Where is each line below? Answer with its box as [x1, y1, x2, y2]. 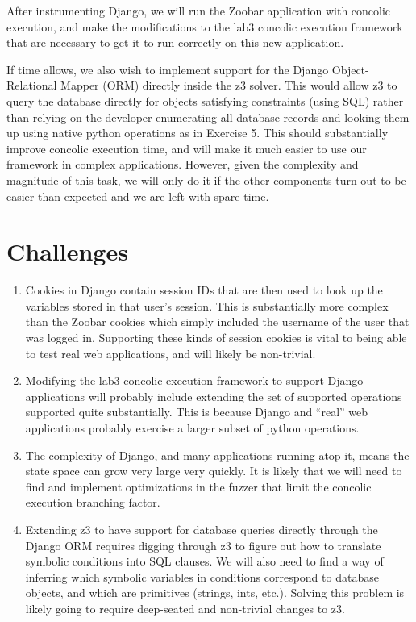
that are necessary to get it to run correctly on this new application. [6, 34, 344, 51]
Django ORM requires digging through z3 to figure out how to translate [25, 536, 381, 553]
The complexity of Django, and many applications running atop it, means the [25, 446, 410, 463]
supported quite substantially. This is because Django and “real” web [25, 403, 368, 420]
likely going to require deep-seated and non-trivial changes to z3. [25, 599, 345, 616]
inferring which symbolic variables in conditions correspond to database [25, 568, 379, 585]
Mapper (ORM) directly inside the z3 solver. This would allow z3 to [60, 77, 397, 94]
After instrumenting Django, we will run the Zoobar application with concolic [6, 2, 391, 19]
